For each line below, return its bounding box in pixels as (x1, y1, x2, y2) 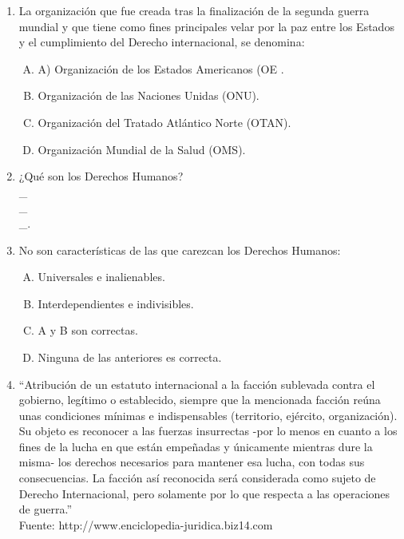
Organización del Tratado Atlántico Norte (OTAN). (38, 113, 291, 130)
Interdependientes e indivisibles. (38, 295, 194, 311)
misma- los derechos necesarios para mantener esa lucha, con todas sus (18, 454, 365, 470)
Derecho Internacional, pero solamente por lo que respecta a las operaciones (18, 485, 390, 501)
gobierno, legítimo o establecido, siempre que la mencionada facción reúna (18, 391, 381, 408)
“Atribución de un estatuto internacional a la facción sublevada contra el (18, 375, 375, 392)
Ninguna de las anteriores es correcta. (38, 348, 222, 365)
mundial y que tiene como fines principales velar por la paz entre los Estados (18, 18, 394, 34)
